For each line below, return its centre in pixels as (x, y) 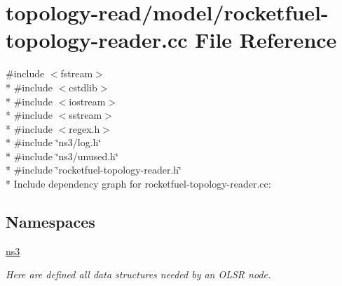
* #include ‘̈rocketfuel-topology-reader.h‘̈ (94, 170)
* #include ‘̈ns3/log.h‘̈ (54, 142)
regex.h (84, 128)
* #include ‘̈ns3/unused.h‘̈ (62, 156)
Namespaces (50, 222)
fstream (77, 73)
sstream (85, 115)
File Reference (266, 40)
